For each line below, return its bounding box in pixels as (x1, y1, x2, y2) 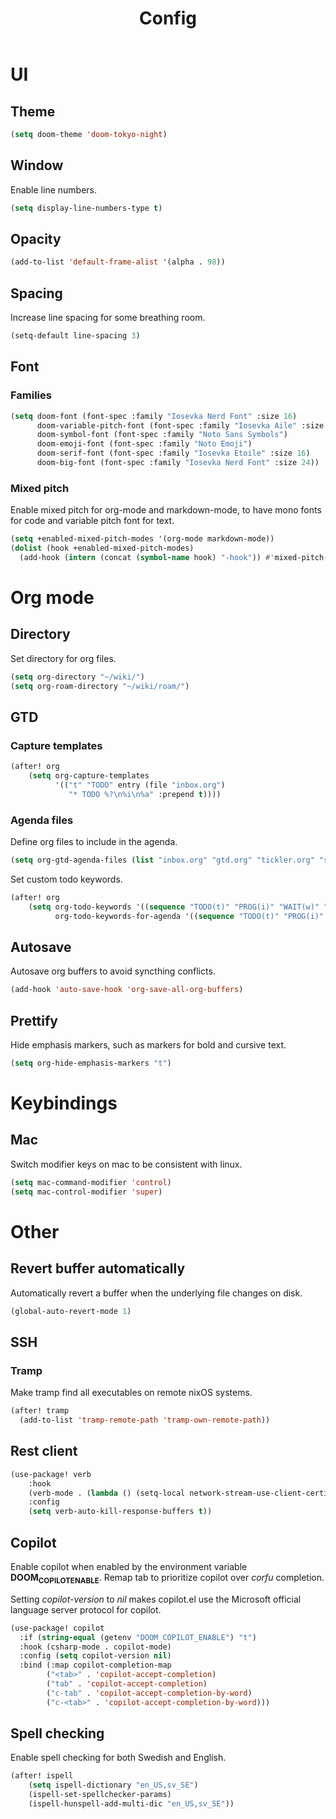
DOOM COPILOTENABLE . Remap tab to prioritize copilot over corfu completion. (10, 1571, 325, 1586)
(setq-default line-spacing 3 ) (10, 331, 141, 341)
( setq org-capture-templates (28, 771, 150, 781)
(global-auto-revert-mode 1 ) (10, 1306, 132, 1316)
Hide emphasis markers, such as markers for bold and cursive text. (10, 1039, 287, 1051)
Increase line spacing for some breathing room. (10, 312, 206, 324)
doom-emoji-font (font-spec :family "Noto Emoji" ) (36, 439, 253, 449)
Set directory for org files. (10, 652, 117, 664)
